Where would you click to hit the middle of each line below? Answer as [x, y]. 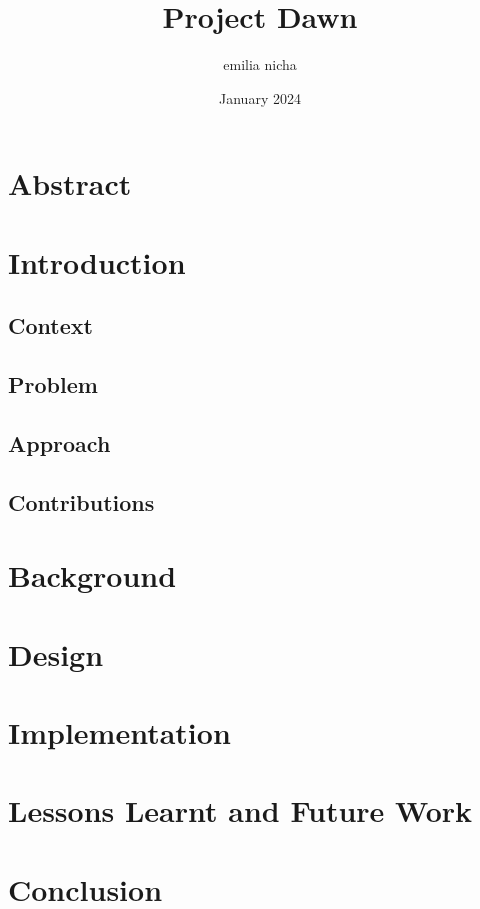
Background [92, 575]
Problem [53, 384]
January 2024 [260, 97]
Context [50, 325]
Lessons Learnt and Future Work [240, 810]
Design [56, 653]
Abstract [70, 183]
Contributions [81, 501]
